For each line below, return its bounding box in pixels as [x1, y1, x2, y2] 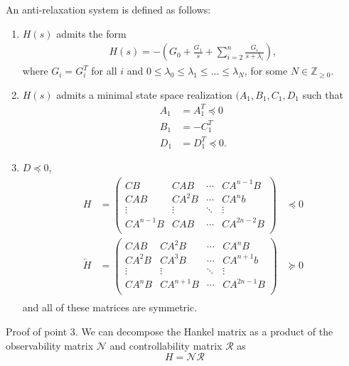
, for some [244, 63, 288, 78]
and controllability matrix [109, 338, 222, 352]
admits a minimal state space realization [56, 87, 232, 102]
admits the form [56, 26, 127, 41]
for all [91, 63, 117, 78]
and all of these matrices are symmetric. [22, 300, 198, 315]
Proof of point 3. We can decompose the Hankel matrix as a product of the [6, 324, 333, 339]
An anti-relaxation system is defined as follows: [6, 2, 211, 16]
